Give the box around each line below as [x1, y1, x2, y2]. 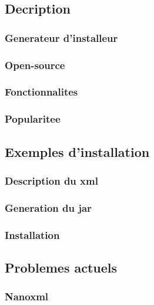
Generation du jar [5, 200, 92, 215]
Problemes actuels [5, 258, 118, 276]
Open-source [5, 57, 65, 72]
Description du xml [5, 173, 98, 188]
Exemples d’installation [5, 142, 150, 160]
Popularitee [5, 111, 61, 126]
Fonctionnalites [5, 84, 78, 99]
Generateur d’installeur [5, 30, 118, 45]
